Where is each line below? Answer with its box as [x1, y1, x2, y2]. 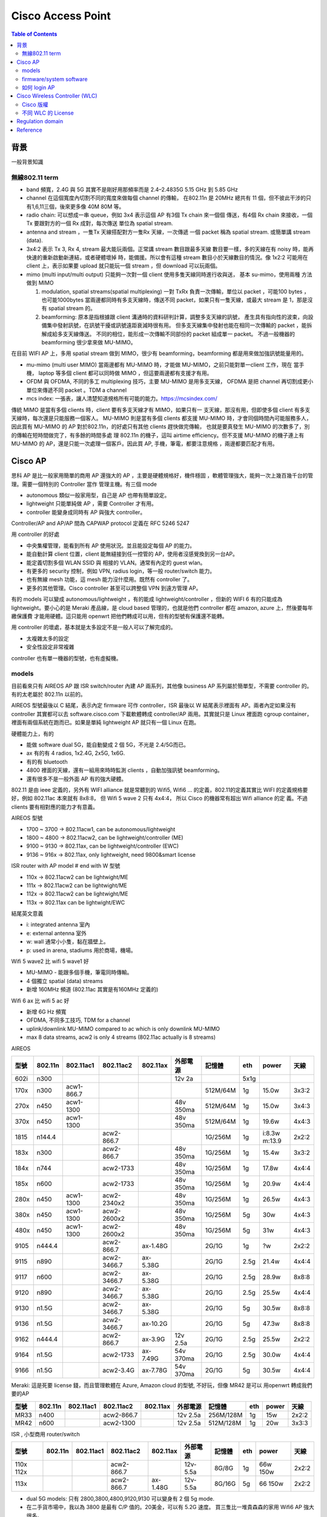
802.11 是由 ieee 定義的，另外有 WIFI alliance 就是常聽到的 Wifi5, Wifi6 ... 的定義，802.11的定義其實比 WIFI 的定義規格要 [11, 786, 308, 793]
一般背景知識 [11, 158, 44, 165]
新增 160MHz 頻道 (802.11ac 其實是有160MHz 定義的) [26, 986, 159, 993]
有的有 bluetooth [26, 758, 68, 765]
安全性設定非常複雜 [26, 643, 74, 650]
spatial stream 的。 [48, 305, 96, 312]
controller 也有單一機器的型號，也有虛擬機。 [11, 654, 122, 661]
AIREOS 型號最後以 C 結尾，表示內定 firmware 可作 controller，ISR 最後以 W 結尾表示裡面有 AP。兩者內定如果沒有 [11, 701, 297, 709]
